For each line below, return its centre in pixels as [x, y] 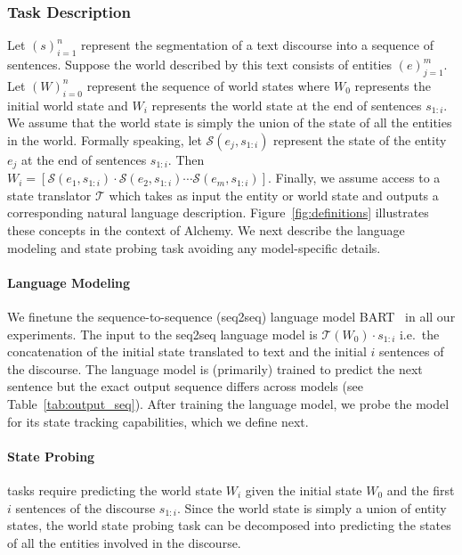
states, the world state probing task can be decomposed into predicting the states [229, 525]
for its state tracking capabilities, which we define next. [158, 421]
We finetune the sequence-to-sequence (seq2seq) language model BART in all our [231, 317]
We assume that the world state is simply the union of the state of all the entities [230, 122]
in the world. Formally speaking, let [105, 139]
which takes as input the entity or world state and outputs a [274, 195]
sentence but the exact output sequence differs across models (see [185, 386]
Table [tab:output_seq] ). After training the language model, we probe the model [228, 403]
